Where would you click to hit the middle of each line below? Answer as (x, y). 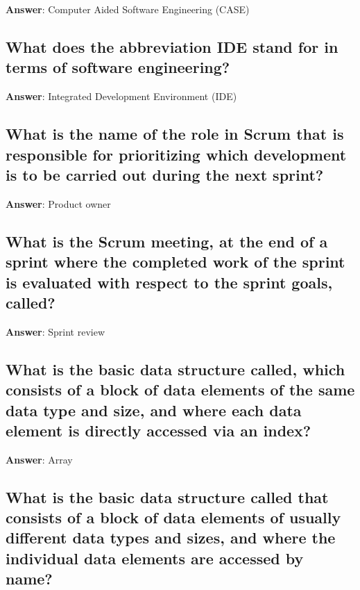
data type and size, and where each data (154, 410)
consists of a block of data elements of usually (173, 517)
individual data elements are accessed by (155, 558)
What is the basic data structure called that (167, 497)
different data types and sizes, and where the (171, 538)
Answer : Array (39, 459)
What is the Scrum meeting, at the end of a (167, 241)
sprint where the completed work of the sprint (175, 262)
